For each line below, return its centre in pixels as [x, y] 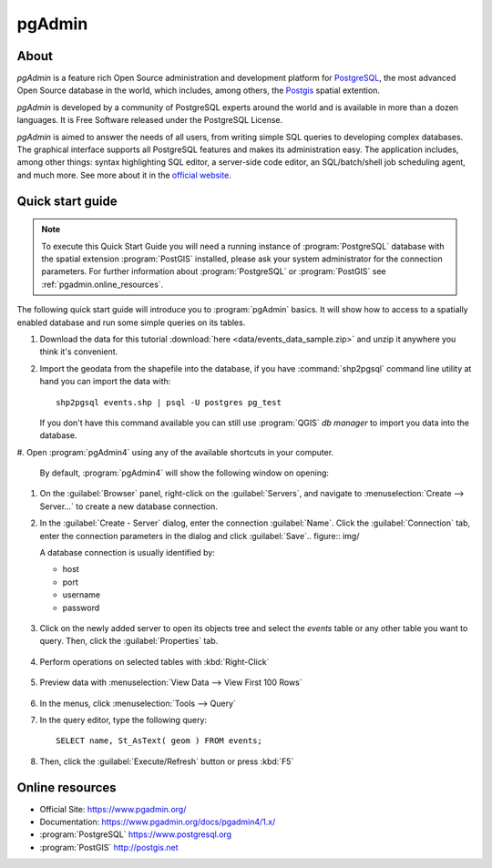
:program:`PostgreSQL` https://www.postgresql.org [136, 834]
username [81, 595]
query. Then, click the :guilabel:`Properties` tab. [129, 641]
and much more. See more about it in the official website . [124, 175]
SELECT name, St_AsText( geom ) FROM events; [159, 741]
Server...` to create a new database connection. [128, 506]
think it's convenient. [79, 352]
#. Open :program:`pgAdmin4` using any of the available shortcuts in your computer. [175, 452]
